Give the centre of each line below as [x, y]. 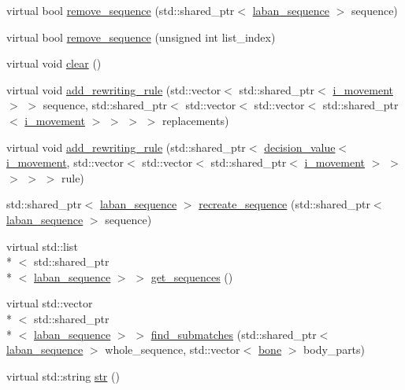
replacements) [195, 120]
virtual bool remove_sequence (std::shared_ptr [121, 10]
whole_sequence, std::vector [173, 350]
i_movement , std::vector [65, 162]
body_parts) [334, 350]
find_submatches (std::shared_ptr [234, 334]
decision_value [300, 147]
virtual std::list [42, 246]
